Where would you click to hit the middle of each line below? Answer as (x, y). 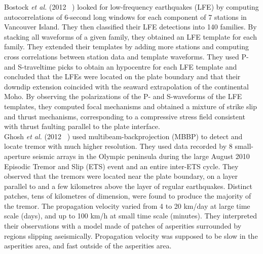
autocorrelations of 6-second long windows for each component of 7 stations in (125, 17)
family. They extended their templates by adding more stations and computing (126, 46)
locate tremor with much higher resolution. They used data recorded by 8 (118, 146)
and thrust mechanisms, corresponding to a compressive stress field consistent (125, 116)
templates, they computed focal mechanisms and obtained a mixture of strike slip (130, 106)
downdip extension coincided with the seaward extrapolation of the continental (126, 86)
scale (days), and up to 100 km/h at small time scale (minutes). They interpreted (130, 216)
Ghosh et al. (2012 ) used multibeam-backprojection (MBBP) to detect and (123, 136)
